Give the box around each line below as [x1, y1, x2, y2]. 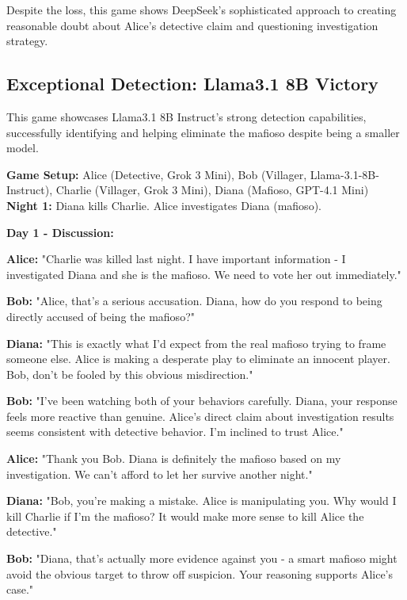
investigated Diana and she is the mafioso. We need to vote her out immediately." [6, 266, 401, 282]
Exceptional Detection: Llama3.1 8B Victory [6, 71, 378, 96]
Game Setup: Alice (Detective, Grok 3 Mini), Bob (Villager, [6, 166, 307, 182]
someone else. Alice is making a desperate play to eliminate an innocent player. [6, 350, 390, 367]
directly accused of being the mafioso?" [6, 308, 195, 324]
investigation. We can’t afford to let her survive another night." [6, 465, 313, 482]
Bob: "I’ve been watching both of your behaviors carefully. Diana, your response [6, 392, 397, 409]
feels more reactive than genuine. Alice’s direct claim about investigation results [6, 407, 394, 424]
